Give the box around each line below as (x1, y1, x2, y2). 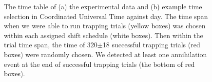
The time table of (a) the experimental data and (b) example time (4, 1, 202, 11)
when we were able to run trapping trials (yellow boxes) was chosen (4, 20, 206, 31)
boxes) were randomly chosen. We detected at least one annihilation (4, 49, 207, 59)
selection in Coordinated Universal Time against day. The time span (4, 11, 208, 21)
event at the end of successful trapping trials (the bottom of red (4, 59, 195, 69)
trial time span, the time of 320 (4, 40, 97, 50)
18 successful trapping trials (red (102, 40, 200, 50)
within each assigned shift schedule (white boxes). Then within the (4, 30, 203, 40)
